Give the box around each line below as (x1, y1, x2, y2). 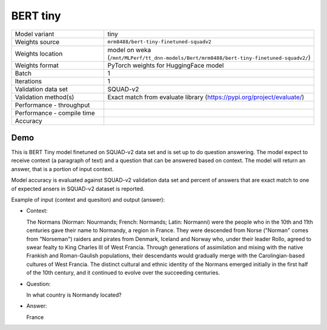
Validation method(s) (15, 92, 74, 101)
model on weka (107, 45, 151, 54)
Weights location (15, 49, 63, 57)
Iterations (15, 77, 42, 85)
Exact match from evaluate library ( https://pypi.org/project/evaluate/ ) (107, 92, 305, 101)
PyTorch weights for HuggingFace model (107, 61, 224, 70)
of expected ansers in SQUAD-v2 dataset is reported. (11, 185, 145, 192)
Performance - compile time (15, 109, 95, 117)
